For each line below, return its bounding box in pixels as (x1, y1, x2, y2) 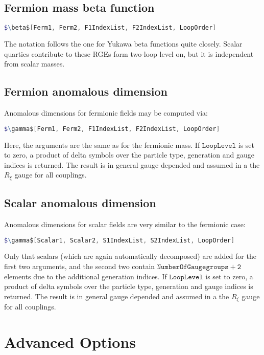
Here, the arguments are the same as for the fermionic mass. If (4, 139, 200, 150)
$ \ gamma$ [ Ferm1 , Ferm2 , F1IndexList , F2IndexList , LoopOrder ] (4, 125, 220, 132)
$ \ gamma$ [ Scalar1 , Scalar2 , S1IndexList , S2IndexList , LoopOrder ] (4, 236, 235, 244)
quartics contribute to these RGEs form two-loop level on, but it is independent (4, 48, 254, 59)
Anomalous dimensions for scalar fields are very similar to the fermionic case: (4, 218, 246, 229)
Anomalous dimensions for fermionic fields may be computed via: (4, 107, 208, 118)
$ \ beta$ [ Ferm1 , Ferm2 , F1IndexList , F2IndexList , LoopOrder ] (4, 24, 217, 32)
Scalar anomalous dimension (4, 195, 156, 211)
